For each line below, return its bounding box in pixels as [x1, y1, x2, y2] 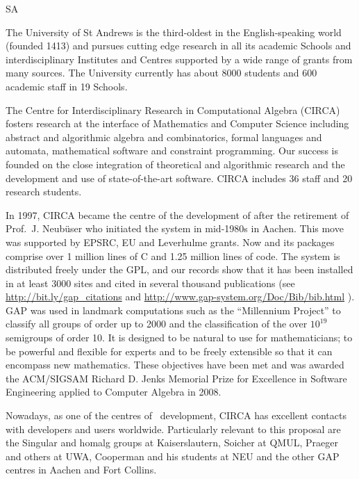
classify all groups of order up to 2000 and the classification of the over [6, 316, 308, 331]
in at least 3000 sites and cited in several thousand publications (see [6, 275, 295, 290]
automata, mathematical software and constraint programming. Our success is [6, 143, 338, 158]
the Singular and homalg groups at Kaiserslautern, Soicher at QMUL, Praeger [6, 435, 338, 450]
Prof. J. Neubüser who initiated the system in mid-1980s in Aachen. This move [6, 221, 344, 236]
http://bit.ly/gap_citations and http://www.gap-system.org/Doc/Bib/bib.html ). [6, 289, 355, 304]
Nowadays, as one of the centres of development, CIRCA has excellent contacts [6, 408, 347, 423]
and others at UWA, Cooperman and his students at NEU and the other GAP [6, 448, 340, 463]
